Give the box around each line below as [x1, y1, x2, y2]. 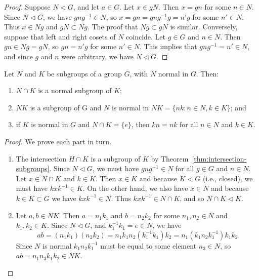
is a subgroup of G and [30, 102, 102, 112]
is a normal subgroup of [38, 85, 112, 96]
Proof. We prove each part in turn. [4, 136, 112, 146]
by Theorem [151, 153, 189, 164]
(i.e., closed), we [202, 173, 253, 183]
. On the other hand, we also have [82, 183, 188, 193]
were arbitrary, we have [61, 51, 134, 61]
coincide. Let [126, 31, 166, 42]
